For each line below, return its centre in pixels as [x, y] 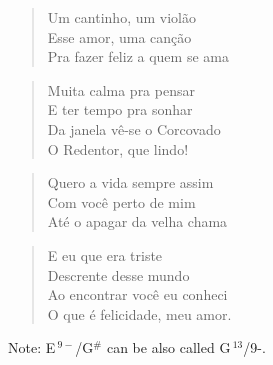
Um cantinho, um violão [121, 17]
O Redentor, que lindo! [118, 148]
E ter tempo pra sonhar [120, 109]
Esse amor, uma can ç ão [119, 36]
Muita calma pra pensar [121, 89]
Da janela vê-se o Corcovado [134, 128]
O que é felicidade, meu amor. [139, 313]
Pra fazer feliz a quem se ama [138, 56]
